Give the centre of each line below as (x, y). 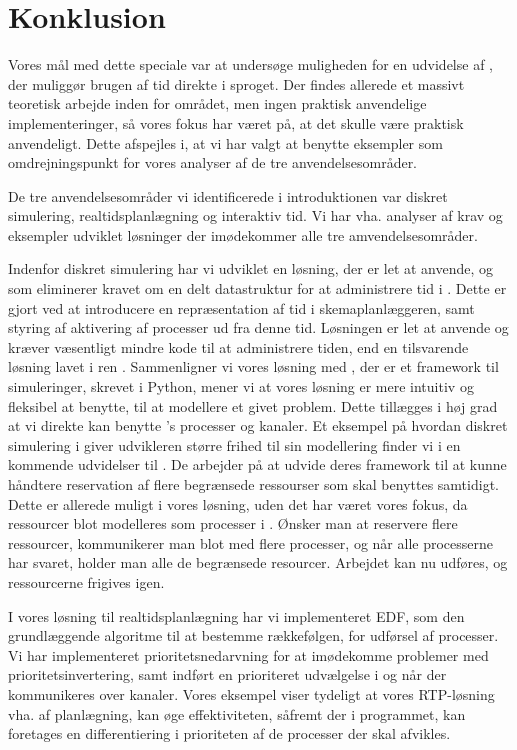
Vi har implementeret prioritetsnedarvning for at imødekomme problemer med (248, 654)
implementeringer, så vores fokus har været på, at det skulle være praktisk (236, 122)
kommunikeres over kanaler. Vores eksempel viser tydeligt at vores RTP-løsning (251, 693)
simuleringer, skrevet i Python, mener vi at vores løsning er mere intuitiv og (241, 386)
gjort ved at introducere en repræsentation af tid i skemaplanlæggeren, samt (241, 307)
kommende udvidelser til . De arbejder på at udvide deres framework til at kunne (257, 464)
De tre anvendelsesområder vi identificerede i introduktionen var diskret (228, 195)
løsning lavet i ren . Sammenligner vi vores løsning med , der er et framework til (253, 366)
